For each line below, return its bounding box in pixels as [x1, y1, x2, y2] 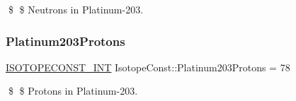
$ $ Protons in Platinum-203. [8, 83, 138, 98]
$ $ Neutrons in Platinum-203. [8, 2, 144, 16]
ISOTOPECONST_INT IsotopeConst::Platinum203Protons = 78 [6, 59, 290, 74]
